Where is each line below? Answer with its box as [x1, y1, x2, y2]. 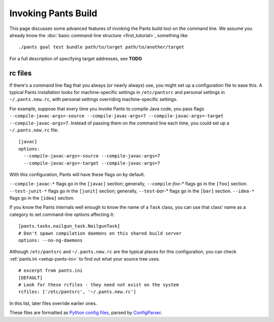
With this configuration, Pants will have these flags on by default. [9, 171, 146, 177]
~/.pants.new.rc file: [9, 127, 59, 133]
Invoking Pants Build [9, 8, 97, 19]
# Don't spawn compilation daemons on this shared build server [18, 230, 182, 236]
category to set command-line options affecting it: [9, 211, 115, 217]
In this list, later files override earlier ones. [9, 300, 97, 306]
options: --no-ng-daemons [18, 238, 83, 243]
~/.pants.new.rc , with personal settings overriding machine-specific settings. [9, 96, 178, 103]
